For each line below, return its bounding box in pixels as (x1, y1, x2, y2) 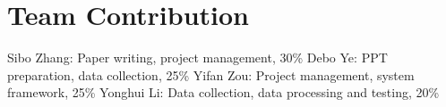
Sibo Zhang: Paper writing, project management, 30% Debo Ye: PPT (7, 48, 388, 67)
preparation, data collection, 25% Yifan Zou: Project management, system (7, 65, 415, 84)
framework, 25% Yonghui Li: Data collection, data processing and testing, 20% (7, 83, 440, 102)
